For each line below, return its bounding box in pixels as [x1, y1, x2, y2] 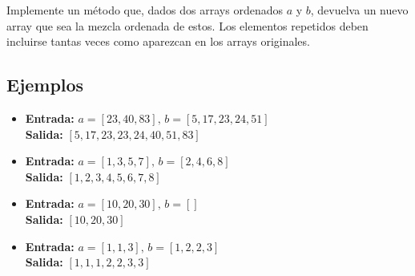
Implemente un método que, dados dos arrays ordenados [6, 2, 283, 18]
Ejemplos [6, 72, 84, 97]
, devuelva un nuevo [310, 2, 409, 18]
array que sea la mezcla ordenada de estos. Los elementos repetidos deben [6, 17, 369, 34]
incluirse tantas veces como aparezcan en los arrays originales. [6, 33, 310, 50]
